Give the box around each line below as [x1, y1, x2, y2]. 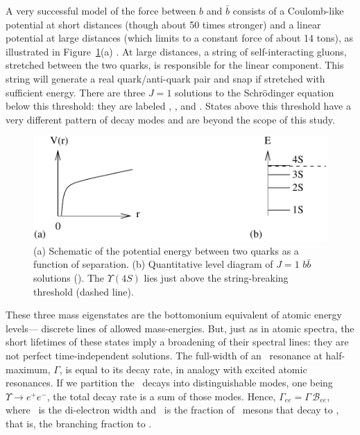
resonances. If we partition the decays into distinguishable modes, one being [6, 375, 333, 390]
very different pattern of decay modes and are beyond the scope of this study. [6, 112, 335, 126]
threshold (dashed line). [33, 284, 134, 298]
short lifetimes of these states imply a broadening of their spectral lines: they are [6, 334, 349, 349]
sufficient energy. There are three [6, 85, 146, 99]
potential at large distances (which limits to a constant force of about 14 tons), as [6, 31, 354, 45]
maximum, [6, 361, 51, 376]
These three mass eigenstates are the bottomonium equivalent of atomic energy [6, 307, 342, 322]
